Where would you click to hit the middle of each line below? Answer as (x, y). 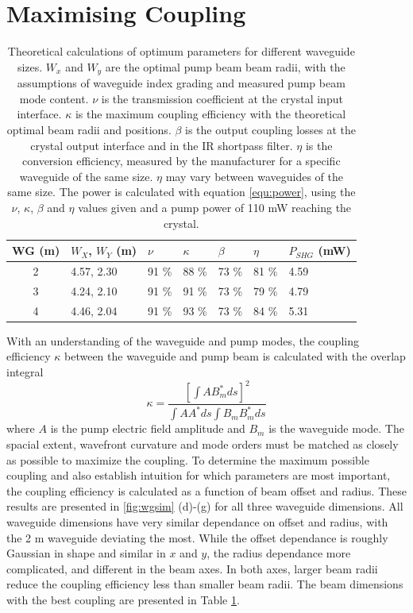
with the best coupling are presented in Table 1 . (123, 599)
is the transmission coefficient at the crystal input (222, 98)
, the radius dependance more (279, 553)
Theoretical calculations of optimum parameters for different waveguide (181, 51)
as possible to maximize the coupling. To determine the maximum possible (188, 459)
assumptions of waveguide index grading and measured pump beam (181, 83)
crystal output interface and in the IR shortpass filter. (162, 145)
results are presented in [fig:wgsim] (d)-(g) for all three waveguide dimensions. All (205, 506)
